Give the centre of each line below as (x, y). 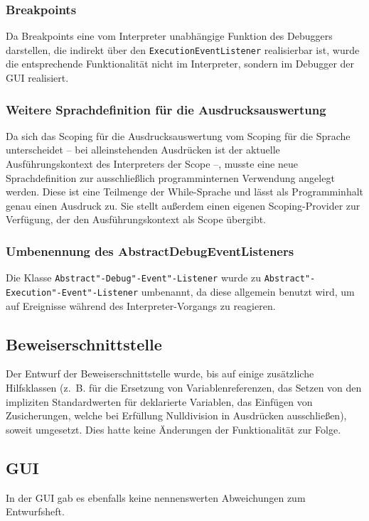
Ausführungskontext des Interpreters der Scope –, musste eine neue (152, 164)
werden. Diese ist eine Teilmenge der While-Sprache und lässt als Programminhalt (185, 192)
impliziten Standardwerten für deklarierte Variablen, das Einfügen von (159, 401)
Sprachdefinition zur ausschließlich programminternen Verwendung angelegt (170, 177)
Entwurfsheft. (35, 511)
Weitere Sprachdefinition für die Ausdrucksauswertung (166, 109)
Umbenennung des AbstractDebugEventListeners (150, 251)
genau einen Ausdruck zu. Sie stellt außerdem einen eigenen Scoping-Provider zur (183, 205)
